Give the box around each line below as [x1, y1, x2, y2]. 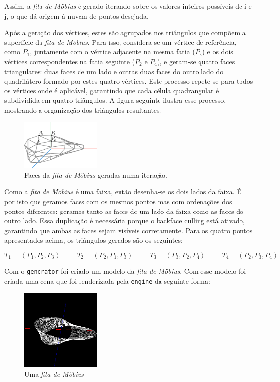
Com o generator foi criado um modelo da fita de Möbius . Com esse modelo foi [4, 265, 246, 276]
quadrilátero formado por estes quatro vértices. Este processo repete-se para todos [4, 76, 253, 86]
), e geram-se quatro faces [157, 56, 235, 66]
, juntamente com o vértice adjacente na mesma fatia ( [30, 46, 195, 57]
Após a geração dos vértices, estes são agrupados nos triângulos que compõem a [4, 27, 246, 38]
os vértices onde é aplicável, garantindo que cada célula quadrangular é [4, 85, 219, 95]
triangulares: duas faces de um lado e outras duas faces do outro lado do [4, 66, 224, 76]
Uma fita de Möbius [24, 368, 84, 379]
